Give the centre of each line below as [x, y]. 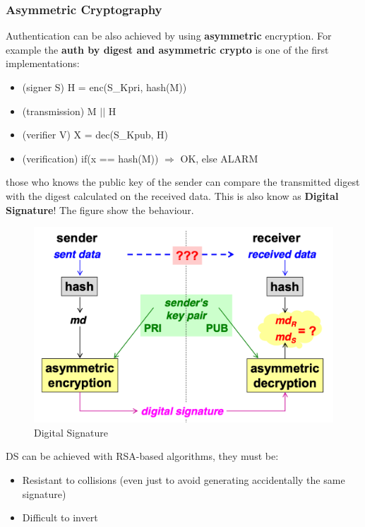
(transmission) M [59, 111]
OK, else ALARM [219, 158]
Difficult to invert [60, 517]
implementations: [43, 63]
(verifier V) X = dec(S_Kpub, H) [95, 135]
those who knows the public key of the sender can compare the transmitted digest [183, 182]
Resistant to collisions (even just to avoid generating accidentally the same [184, 479]
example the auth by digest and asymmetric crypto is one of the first [167, 49]
